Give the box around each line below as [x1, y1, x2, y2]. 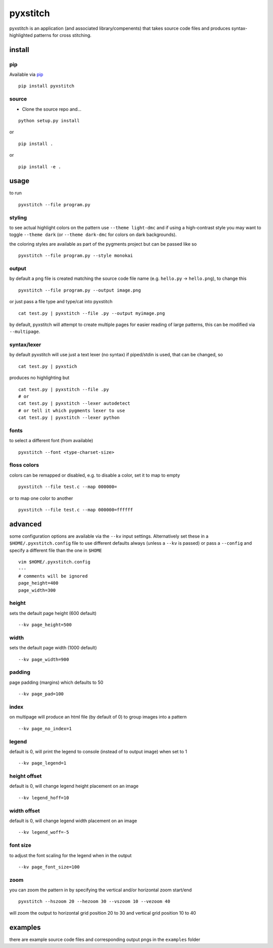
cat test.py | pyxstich [18, 363, 77, 369]
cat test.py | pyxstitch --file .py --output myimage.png [18, 310, 165, 316]
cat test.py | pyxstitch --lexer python [18, 415, 120, 420]
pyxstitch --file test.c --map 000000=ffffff [18, 507, 133, 512]
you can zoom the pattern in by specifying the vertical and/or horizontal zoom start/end [9, 887, 192, 893]
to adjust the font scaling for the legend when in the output [9, 852, 132, 859]
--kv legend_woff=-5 [18, 829, 69, 835]
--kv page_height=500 [18, 622, 72, 628]
